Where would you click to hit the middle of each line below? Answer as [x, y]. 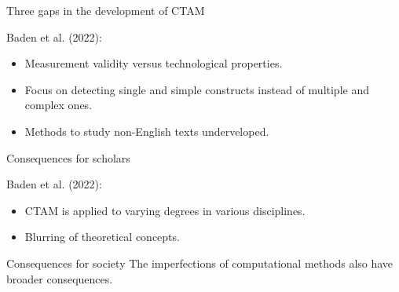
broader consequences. [60, 278]
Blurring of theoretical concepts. [102, 237]
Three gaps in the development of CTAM [106, 10]
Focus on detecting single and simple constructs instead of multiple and [197, 89]
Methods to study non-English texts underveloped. [147, 131]
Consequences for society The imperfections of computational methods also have [200, 263]
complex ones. [59, 105]
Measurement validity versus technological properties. [154, 63]
